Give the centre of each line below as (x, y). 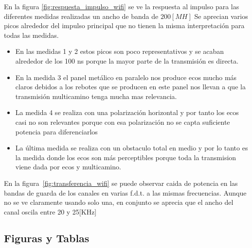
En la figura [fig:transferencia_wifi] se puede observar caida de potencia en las (121, 183)
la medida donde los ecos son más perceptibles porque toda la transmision (126, 157)
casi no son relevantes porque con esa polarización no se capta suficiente (123, 122)
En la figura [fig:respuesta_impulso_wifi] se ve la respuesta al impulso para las (122, 6)
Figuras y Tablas (47, 238)
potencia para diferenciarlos (56, 131)
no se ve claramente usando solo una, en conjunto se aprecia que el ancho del (119, 202)
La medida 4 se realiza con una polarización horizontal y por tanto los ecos (127, 112)
